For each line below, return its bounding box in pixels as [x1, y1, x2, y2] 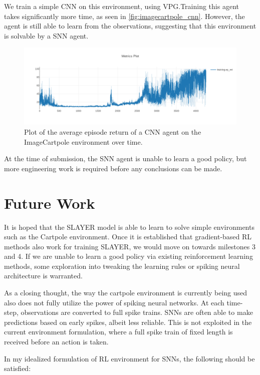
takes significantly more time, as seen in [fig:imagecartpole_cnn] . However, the [4, 11, 245, 21]
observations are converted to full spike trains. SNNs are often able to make [21, 307, 253, 317]
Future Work [4, 192, 95, 213]
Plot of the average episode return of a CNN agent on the [24, 127, 201, 137]
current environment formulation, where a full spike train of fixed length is [4, 326, 233, 337]
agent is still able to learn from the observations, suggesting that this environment [4, 21, 256, 31]
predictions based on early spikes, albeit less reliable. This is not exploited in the [4, 316, 252, 327]
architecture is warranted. [4, 270, 83, 281]
